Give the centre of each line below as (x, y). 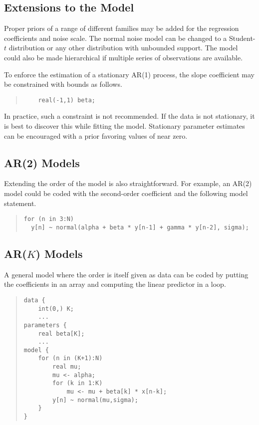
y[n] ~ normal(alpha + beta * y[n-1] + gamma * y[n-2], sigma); (140, 227)
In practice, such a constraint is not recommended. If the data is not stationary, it (129, 116)
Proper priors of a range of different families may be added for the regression (122, 28)
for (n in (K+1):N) (70, 358)
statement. (20, 203)
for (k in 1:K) (78, 383)
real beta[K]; (61, 333)
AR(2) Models (42, 162)
